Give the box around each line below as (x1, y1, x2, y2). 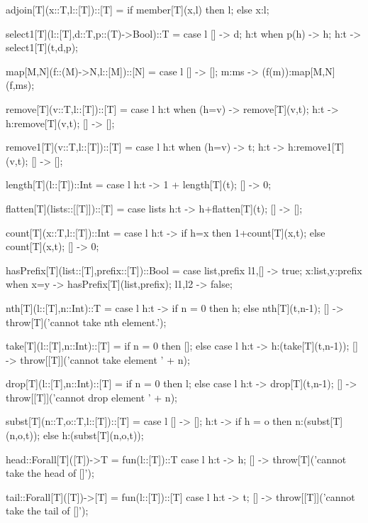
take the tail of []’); (6, 503, 89, 518)
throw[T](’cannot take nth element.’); (6, 314, 167, 329)
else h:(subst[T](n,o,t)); (43, 428, 144, 443)
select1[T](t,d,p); (6, 40, 78, 55)
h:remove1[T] (287, 139, 345, 154)
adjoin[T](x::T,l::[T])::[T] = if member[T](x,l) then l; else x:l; (6, 2, 269, 16)
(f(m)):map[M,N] (262, 63, 335, 78)
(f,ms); (6, 77, 35, 92)
